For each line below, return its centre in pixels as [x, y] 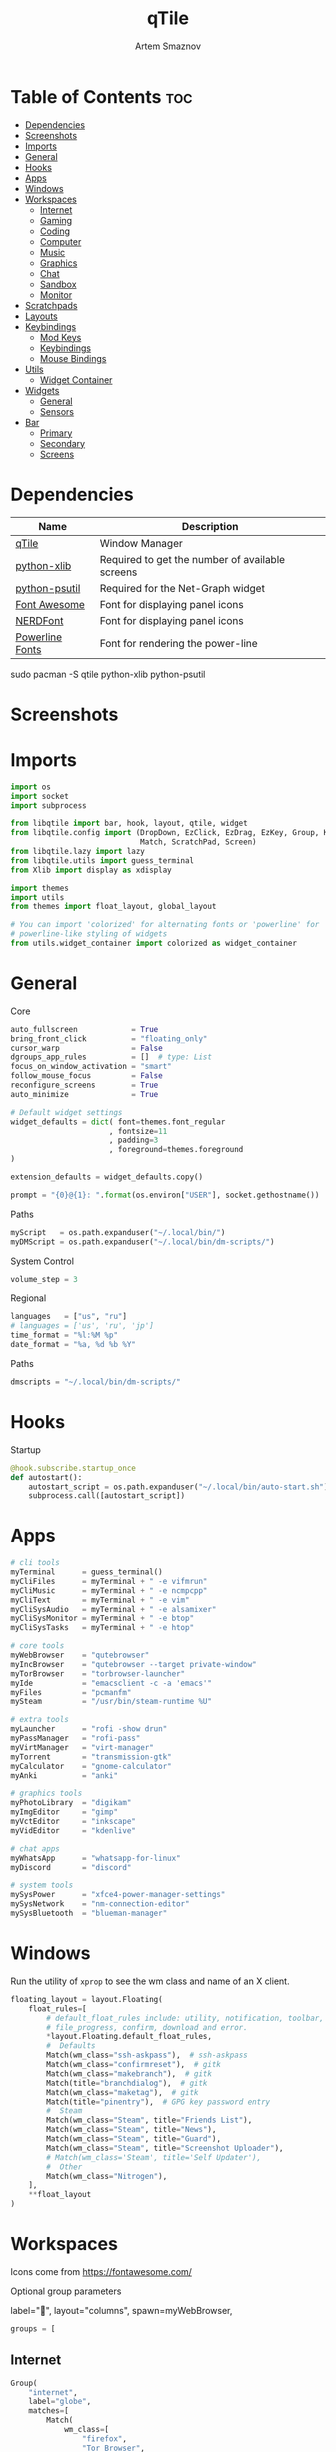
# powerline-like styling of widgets [89, 934]
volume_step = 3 [44, 1279]
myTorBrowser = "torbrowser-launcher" [98, 1673]
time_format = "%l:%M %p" [64, 1335]
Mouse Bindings [73, 358]
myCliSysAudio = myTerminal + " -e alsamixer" [113, 1609]
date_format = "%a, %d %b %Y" [73, 1345]
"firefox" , [104, 2438]
